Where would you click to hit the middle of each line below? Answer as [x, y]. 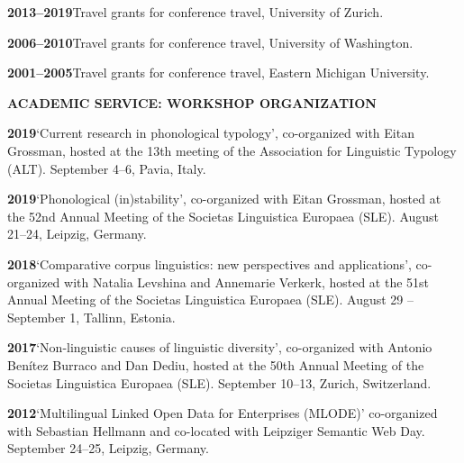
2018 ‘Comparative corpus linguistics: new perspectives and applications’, [209, 263]
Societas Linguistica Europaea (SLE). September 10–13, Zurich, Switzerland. [219, 382]
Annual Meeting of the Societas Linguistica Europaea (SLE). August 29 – [211, 300]
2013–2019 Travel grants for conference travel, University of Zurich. [196, 12]
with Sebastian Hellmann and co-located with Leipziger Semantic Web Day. [216, 430]
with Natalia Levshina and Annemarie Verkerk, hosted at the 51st [247, 281]
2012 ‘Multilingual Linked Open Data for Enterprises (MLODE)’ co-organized [223, 413]
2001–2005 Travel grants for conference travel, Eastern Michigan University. [218, 73]
